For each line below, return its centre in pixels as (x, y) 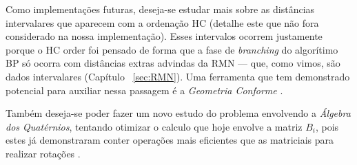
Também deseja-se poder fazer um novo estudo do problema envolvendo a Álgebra (178, 113)
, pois (327, 126)
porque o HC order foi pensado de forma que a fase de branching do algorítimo (172, 49)
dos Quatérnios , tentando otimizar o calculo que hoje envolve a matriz (154, 126)
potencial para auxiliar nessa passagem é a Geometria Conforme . (144, 90)
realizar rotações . (43, 153)
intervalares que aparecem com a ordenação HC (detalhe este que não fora (162, 22)
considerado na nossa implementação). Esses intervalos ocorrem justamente (164, 36)
